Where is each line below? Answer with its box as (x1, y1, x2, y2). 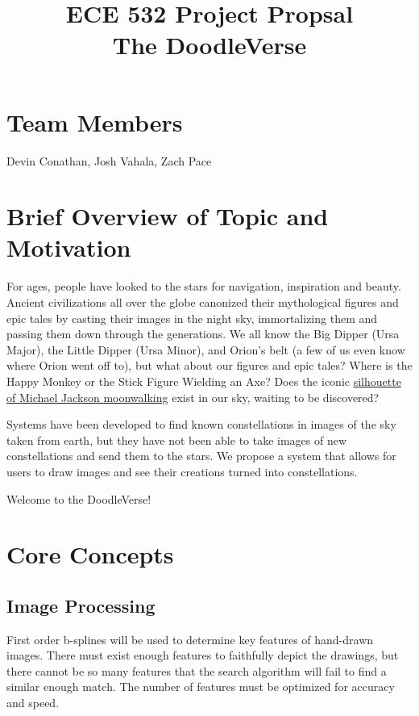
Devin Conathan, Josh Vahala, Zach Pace (6, 152, 212, 169)
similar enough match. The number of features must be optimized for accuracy (6, 678, 395, 695)
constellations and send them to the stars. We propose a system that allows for (6, 447, 396, 464)
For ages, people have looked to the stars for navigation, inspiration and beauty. (6, 278, 401, 295)
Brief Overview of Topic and (6, 199, 329, 232)
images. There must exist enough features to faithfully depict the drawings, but (6, 647, 399, 664)
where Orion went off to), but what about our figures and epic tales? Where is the (6, 357, 413, 374)
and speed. (6, 694, 60, 711)
